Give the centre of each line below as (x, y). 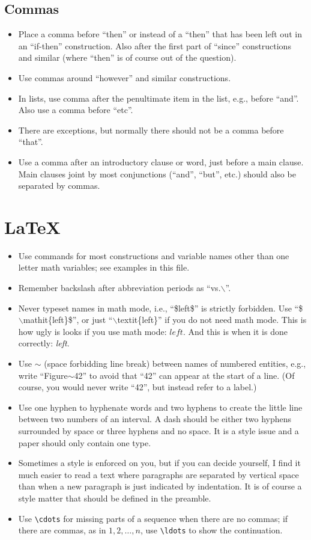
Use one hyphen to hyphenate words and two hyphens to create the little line (160, 407)
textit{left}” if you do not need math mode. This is (212, 320)
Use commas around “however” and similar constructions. (125, 77)
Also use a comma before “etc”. (76, 110)
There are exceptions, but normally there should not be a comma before (151, 130)
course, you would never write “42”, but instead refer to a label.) (137, 387)
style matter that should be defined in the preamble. (115, 498)
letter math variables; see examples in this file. (104, 267)
